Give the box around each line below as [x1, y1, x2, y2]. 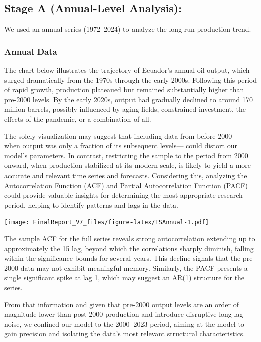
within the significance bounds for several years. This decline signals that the [4, 253, 241, 263]
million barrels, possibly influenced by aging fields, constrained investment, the [4, 104, 246, 114]
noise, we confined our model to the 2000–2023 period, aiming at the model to [4, 318, 244, 329]
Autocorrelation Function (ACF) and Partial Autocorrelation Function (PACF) [4, 180, 248, 190]
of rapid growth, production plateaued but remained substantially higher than [4, 84, 244, 95]
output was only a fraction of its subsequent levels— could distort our [22, 140, 237, 151]
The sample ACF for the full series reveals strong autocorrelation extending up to [4, 233, 255, 243]
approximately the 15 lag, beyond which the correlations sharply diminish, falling [4, 243, 254, 253]
